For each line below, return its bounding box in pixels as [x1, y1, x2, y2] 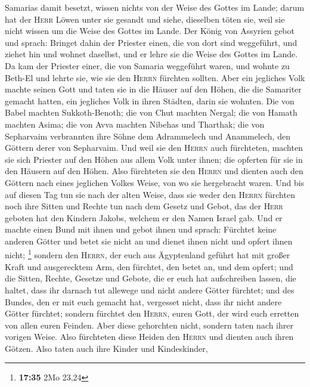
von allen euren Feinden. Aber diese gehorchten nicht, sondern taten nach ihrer [5, 318, 293, 331]
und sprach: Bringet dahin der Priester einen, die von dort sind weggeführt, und [5, 36, 297, 48]
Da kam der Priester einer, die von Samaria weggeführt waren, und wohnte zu [5, 59, 290, 72]
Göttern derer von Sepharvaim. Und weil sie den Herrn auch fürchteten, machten [5, 141, 303, 154]
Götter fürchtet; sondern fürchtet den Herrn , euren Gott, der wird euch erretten [5, 307, 299, 320]
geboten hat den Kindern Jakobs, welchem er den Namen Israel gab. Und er [5, 211, 283, 224]
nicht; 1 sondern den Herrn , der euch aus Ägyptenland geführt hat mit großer [5, 247, 290, 261]
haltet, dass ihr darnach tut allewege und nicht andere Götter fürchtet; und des [5, 283, 294, 296]
